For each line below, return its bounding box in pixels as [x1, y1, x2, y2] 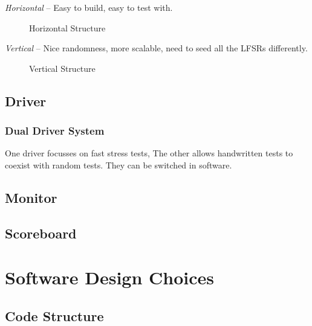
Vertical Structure [29, 62, 96, 74]
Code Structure [5, 306, 104, 325]
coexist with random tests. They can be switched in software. [5, 158, 232, 171]
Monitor [5, 188, 57, 206]
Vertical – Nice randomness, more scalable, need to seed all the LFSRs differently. [5, 42, 308, 54]
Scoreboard [5, 223, 77, 242]
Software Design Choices [5, 265, 214, 290]
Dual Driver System [5, 123, 105, 138]
